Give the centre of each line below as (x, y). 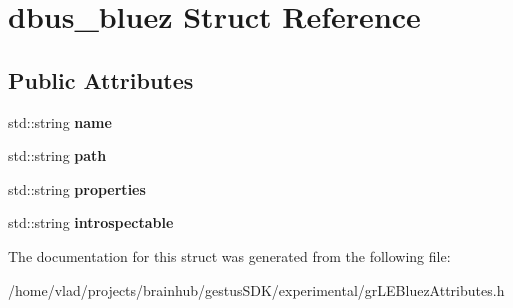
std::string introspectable (91, 222)
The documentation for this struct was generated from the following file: (229, 255)
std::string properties (77, 188)
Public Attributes (101, 79)
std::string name (60, 121)
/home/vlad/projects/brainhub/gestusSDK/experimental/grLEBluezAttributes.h (256, 289)
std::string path (57, 155)
